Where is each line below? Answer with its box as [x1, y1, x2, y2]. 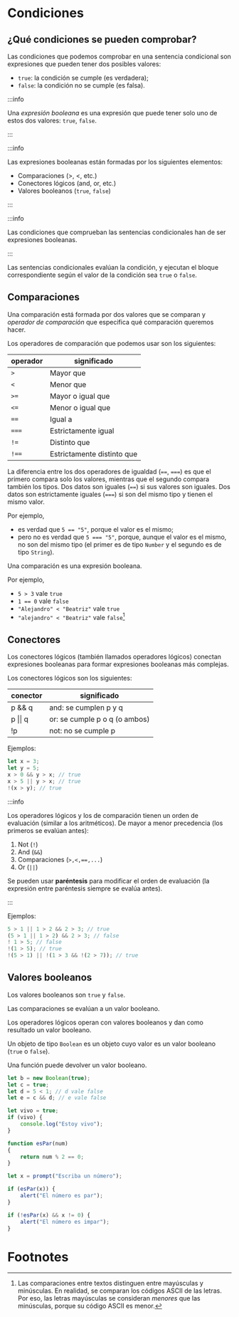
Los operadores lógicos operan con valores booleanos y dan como [7, 1018, 204, 1027]
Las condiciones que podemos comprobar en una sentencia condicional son [7, 52, 231, 61]
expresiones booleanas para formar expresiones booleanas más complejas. [7, 660, 229, 668]
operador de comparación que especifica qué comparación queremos [7, 318, 214, 326]
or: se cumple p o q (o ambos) [49, 714, 150, 724]
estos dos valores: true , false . [7, 116, 97, 125]
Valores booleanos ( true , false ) [17, 187, 112, 195]
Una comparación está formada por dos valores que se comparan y [7, 310, 206, 318]
